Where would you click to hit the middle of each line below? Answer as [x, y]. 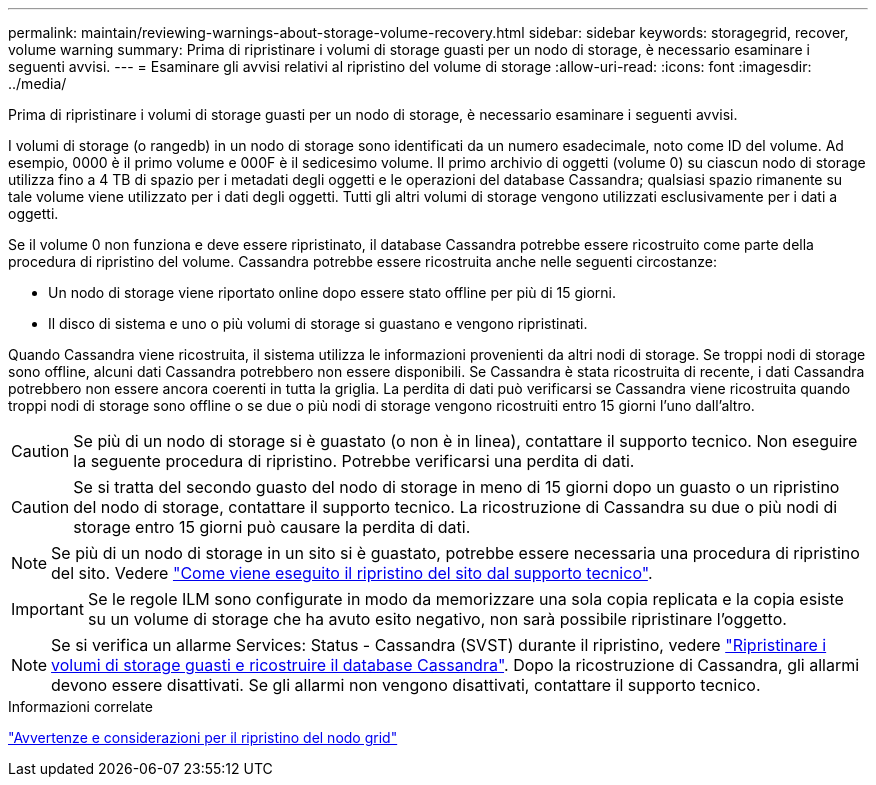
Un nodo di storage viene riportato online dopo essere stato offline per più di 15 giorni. [332, 292]
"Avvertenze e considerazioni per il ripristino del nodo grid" [203, 737]
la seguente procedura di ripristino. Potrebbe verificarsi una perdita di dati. [354, 461]
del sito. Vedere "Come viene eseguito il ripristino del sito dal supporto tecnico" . [352, 573]
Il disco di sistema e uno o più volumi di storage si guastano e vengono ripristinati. [318, 323]
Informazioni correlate [80, 706]
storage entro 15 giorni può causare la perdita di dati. [272, 527]
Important [47, 609]
